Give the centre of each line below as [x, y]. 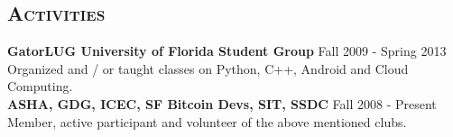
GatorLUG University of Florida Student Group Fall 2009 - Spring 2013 [227, 51]
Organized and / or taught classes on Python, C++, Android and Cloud [208, 68]
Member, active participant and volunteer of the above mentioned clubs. [207, 121]
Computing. [40, 86]
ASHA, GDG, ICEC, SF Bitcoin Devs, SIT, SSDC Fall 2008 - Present [222, 103]
